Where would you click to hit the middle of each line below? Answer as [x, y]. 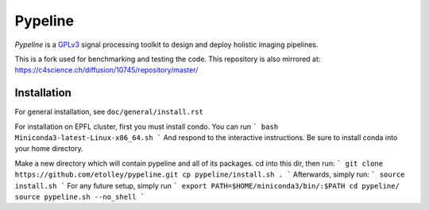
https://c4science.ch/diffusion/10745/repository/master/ [106, 70]
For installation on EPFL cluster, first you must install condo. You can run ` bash [147, 126]
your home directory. [49, 149]
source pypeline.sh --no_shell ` [80, 196]
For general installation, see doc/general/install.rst [109, 112]
